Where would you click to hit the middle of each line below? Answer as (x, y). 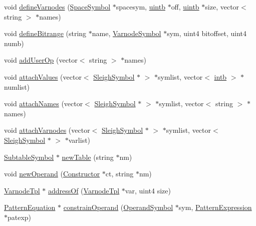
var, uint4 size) (148, 190)
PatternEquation (30, 207)
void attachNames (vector (44, 103)
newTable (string (88, 157)
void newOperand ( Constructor (52, 174)
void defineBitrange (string (45, 33)
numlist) (17, 86)
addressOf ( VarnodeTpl (84, 190)
